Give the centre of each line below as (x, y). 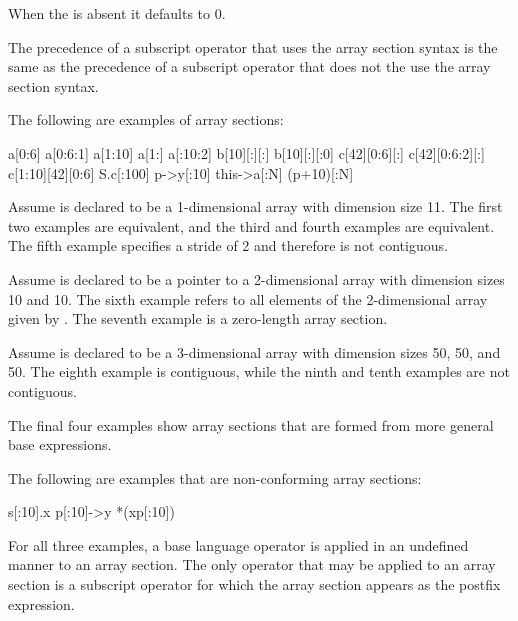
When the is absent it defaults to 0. (117, 13)
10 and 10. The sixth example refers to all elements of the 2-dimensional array (248, 298)
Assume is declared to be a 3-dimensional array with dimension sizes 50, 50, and (254, 351)
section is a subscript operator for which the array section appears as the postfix (254, 584)
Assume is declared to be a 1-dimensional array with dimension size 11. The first (255, 206)
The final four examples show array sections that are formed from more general (251, 424)
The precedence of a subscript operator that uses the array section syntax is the (253, 46)
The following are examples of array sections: (146, 119)
